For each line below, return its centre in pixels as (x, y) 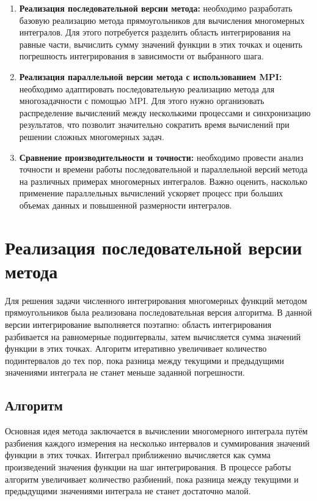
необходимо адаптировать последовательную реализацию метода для (147, 88)
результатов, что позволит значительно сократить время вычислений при (154, 124)
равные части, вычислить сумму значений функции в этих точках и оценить (161, 44)
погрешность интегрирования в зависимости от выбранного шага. (141, 56)
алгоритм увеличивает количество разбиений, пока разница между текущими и (152, 479)
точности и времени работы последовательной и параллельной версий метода (163, 169)
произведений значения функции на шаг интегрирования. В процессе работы (148, 466)
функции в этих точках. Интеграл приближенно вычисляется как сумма (138, 455)
